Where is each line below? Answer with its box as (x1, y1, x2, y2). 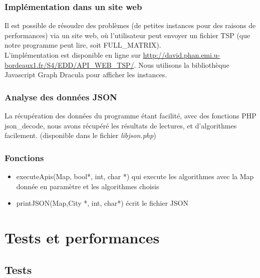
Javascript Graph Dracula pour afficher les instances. (5, 69, 167, 80)
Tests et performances (5, 227, 160, 247)
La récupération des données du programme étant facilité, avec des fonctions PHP (5, 110, 256, 120)
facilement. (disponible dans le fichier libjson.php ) (5, 130, 156, 141)
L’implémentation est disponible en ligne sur (5, 50, 141, 60)
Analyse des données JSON (5, 90, 117, 103)
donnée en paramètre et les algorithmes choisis (16, 181, 159, 191)
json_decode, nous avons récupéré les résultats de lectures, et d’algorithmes (5, 120, 237, 130)
